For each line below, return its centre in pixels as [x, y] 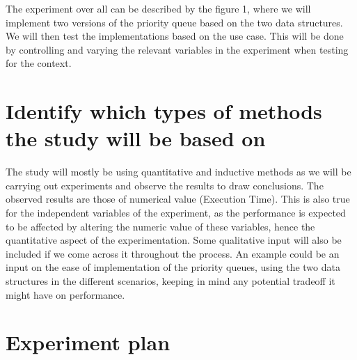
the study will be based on [136, 138]
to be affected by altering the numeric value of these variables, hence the [160, 226]
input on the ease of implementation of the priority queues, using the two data [173, 267]
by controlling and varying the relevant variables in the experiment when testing [177, 49]
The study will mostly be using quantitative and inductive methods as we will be [178, 172]
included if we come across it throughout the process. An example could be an [173, 253]
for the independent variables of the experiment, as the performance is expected [176, 213]
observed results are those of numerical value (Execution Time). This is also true [178, 199]
